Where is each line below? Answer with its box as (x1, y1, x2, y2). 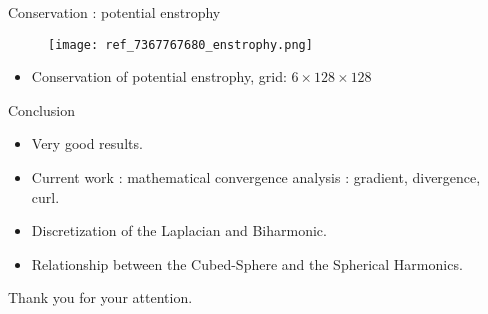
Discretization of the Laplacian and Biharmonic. (31, 220, 327, 241)
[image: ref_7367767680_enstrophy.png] (48, 37, 313, 52)
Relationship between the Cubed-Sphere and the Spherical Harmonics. (31, 253, 463, 274)
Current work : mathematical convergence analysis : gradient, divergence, (31, 167, 481, 188)
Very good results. (31, 133, 143, 154)
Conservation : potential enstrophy (8, 2, 221, 22)
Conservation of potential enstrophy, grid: (31, 66, 287, 87)
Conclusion (8, 99, 75, 120)
